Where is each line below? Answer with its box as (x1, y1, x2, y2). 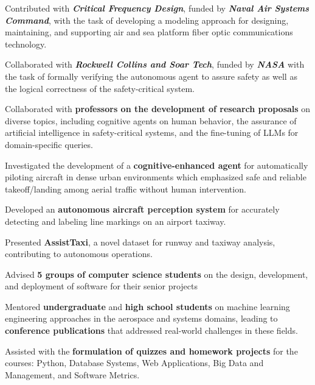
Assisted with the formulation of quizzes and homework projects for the (5, 344, 298, 357)
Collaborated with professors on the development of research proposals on (5, 102, 311, 115)
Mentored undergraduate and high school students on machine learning (5, 300, 290, 313)
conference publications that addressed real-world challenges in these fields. (5, 324, 298, 337)
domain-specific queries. (5, 138, 93, 150)
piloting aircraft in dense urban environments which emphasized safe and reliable (5, 171, 306, 183)
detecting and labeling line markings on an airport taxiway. (5, 214, 226, 227)
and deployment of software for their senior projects (5, 280, 198, 292)
